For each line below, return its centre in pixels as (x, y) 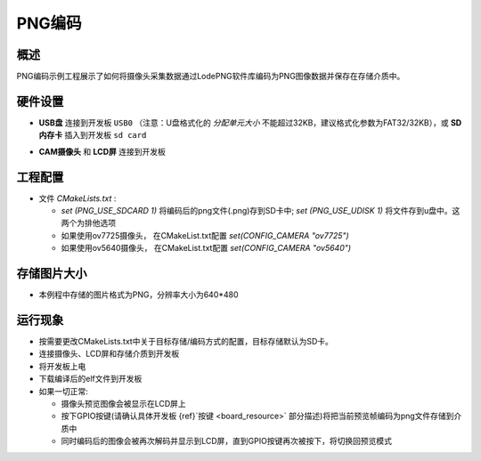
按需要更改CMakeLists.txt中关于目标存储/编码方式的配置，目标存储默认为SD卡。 (186, 342)
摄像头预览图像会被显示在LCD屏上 (123, 403)
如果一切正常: (64, 391)
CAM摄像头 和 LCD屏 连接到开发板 (102, 151)
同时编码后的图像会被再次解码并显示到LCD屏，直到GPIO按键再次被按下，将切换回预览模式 (226, 441)
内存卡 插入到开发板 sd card (93, 135)
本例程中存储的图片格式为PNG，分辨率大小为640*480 (139, 295)
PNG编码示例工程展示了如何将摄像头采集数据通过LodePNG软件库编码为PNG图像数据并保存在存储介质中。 (211, 77)
